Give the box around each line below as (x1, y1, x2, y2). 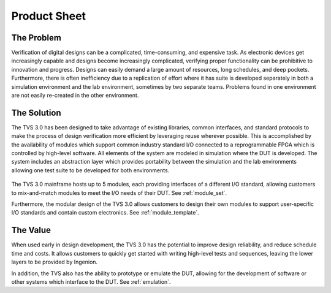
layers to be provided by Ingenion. (11, 258, 98, 266)
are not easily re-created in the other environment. (11, 92, 139, 99)
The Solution (11, 107, 61, 118)
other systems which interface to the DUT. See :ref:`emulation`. (11, 278, 171, 285)
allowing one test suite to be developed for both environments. (11, 166, 170, 174)
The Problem (11, 32, 61, 43)
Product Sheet (11, 9, 86, 23)
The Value (11, 225, 51, 235)
